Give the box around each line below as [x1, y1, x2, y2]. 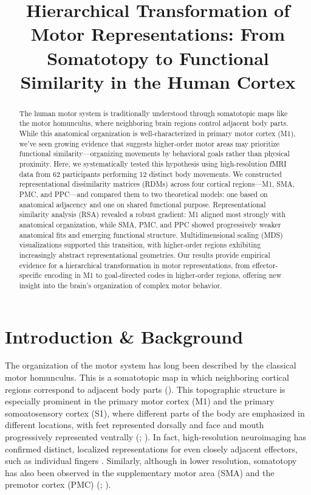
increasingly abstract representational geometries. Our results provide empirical [19, 249, 270, 260]
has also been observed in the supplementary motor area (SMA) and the [5, 466, 275, 479]
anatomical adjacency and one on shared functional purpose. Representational [19, 199, 266, 209]
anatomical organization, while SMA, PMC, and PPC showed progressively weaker [19, 219, 281, 229]
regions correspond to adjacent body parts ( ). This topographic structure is [5, 382, 285, 395]
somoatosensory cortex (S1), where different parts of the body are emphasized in [5, 406, 305, 419]
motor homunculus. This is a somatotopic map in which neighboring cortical [5, 371, 289, 384]
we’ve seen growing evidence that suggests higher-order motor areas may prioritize [19, 138, 280, 148]
